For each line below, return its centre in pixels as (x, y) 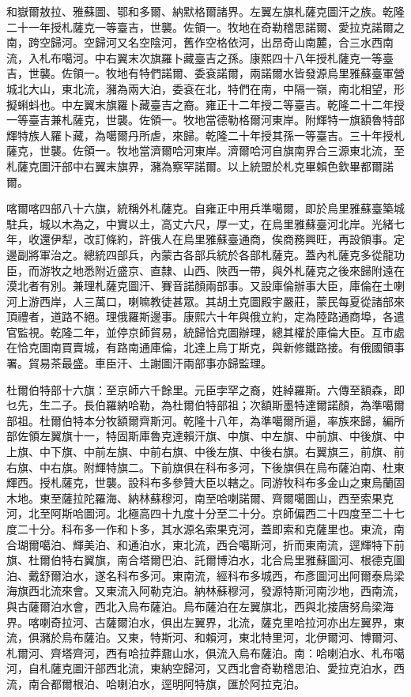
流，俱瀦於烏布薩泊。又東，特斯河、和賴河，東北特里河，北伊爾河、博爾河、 (205, 637)
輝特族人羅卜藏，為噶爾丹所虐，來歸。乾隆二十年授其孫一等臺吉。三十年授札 (205, 135)
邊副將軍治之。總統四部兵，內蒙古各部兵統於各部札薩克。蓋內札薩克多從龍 (200, 254)
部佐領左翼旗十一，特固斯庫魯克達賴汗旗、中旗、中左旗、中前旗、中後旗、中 (205, 436)
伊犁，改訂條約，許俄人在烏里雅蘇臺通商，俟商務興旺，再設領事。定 (227, 239)
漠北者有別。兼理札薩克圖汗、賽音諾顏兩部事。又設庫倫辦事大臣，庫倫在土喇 (205, 286)
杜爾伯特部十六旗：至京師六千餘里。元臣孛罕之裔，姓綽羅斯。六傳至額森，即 (205, 389)
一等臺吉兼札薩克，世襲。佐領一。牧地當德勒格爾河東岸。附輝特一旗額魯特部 (205, 120)
